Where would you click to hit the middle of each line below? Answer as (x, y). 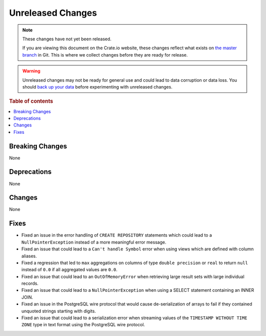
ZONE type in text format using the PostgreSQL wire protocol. (83, 325)
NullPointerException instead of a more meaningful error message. (94, 242)
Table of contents (31, 101)
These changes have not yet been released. (67, 39)
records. (30, 283)
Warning (31, 71)
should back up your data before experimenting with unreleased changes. (97, 87)
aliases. (29, 256)
